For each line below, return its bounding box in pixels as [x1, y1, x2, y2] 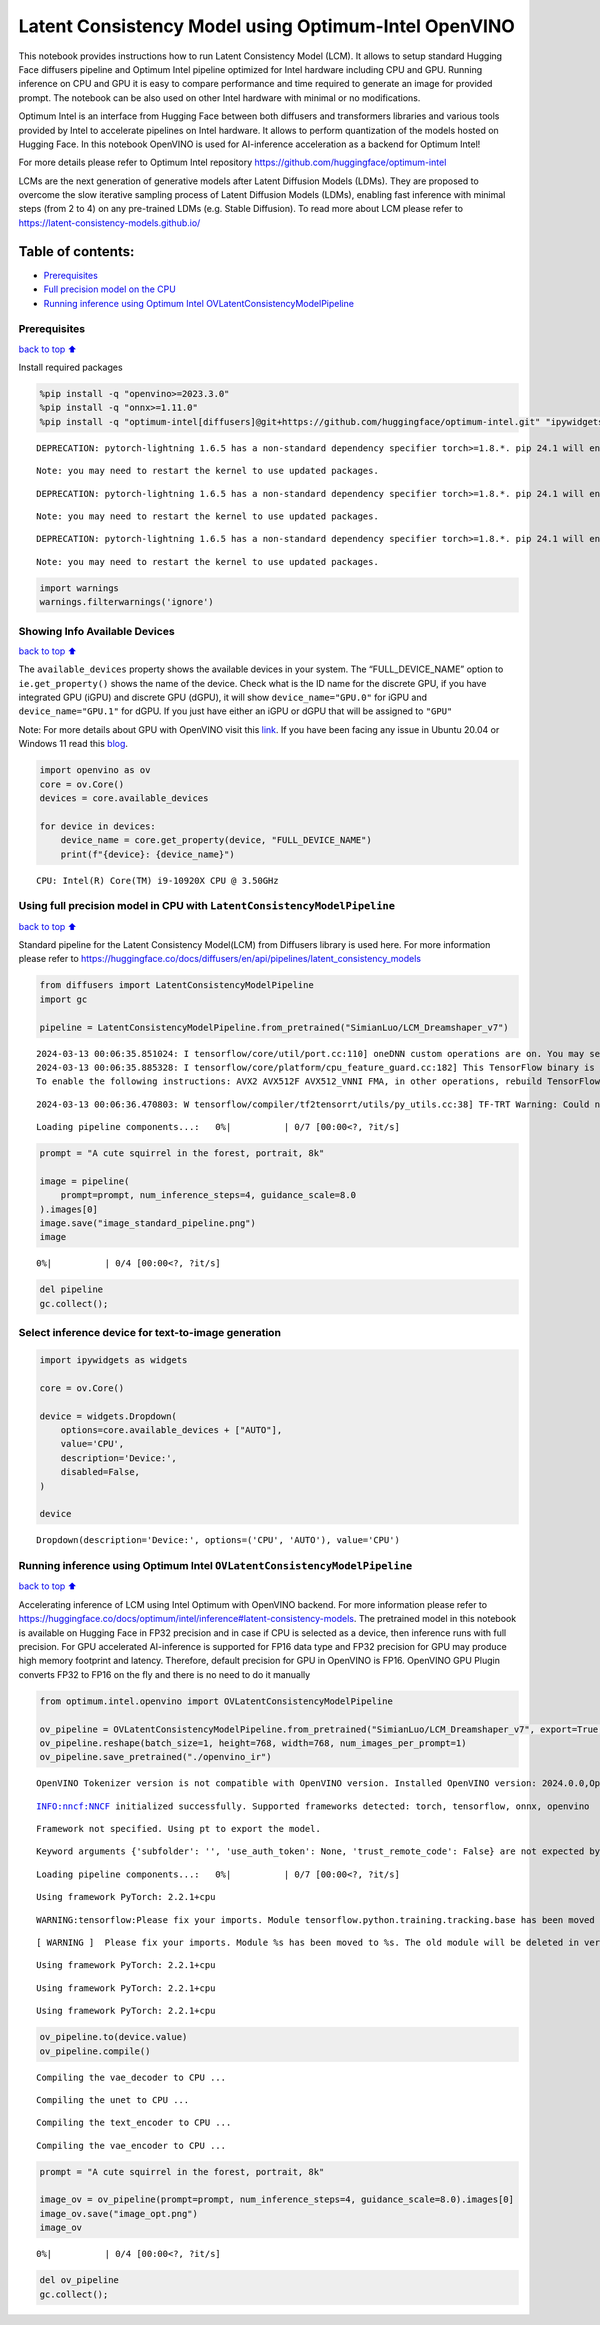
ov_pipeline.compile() [39, 2045, 151, 2057]
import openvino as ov [39, 765, 151, 776]
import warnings [39, 582, 120, 594]
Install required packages [18, 361, 124, 374]
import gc [39, 993, 88, 1005]
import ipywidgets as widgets [39, 1354, 188, 1365]
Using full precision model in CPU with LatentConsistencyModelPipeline [18, 899, 395, 913]
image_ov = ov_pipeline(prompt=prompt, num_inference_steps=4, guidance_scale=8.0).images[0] [39, 2194, 515, 2205]
